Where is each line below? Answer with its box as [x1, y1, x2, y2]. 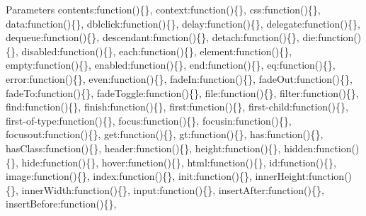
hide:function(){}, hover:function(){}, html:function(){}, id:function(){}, [21, 154, 336, 169]
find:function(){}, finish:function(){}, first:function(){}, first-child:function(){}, [6, 99, 348, 114]
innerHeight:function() [255, 169, 353, 183]
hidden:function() [284, 140, 360, 155]
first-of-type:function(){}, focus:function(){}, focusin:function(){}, [6, 113, 292, 127]
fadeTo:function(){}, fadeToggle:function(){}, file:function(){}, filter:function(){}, [6, 85, 359, 100]
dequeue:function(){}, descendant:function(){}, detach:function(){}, [6, 30, 299, 45]
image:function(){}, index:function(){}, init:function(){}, [6, 169, 252, 183]
